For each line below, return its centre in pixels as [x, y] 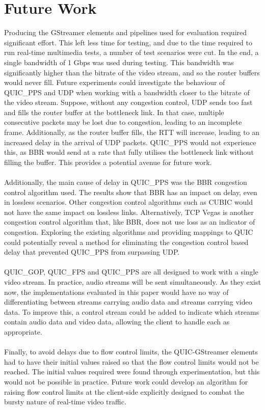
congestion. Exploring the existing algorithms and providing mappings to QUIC [129, 232]
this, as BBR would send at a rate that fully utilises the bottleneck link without [129, 152]
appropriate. [23, 331]
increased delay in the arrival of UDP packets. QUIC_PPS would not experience [130, 142]
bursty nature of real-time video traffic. [65, 402]
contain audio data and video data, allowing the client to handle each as [117, 322]
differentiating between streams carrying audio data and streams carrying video [128, 302]
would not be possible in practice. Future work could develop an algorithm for [126, 381]
